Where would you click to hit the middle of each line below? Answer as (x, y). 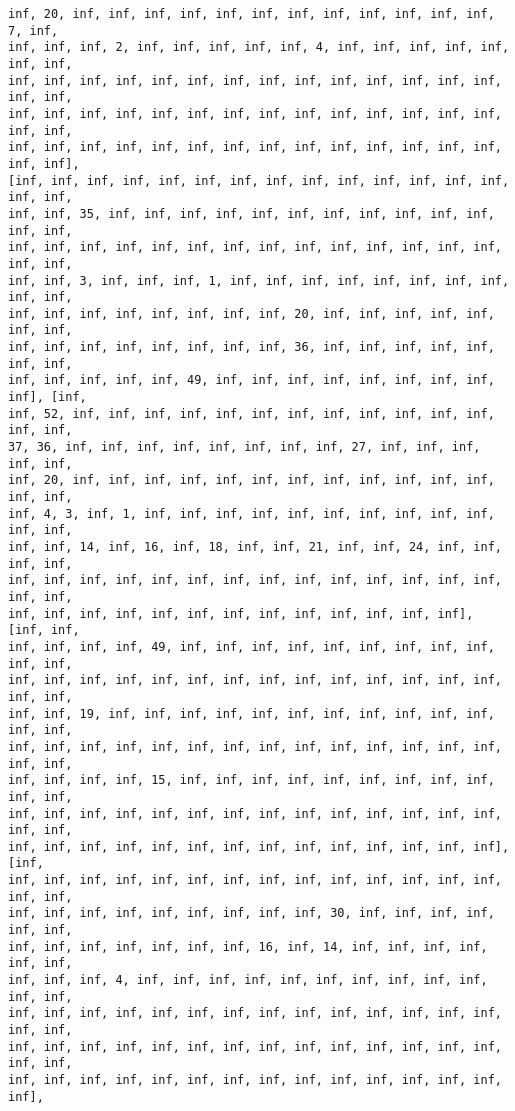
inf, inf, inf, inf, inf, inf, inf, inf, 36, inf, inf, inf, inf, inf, (251, 347)
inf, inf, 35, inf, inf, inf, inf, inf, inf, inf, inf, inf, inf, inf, (251, 213)
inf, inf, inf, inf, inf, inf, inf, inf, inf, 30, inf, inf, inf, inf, (251, 913)
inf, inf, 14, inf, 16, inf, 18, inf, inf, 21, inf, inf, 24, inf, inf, (255, 547)
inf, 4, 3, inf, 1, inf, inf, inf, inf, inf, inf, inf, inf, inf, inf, (251, 513)
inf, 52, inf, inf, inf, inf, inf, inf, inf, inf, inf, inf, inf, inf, (251, 413)
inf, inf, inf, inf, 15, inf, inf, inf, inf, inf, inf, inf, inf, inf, (251, 780)
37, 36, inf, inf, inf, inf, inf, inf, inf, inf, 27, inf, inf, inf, (244, 447)
